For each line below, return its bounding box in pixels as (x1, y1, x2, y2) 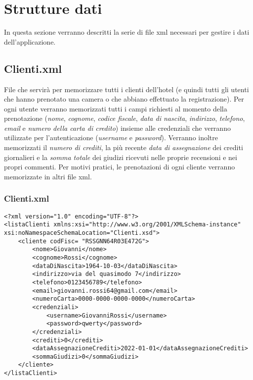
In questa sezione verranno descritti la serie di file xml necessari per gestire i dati (4, 27, 250, 37)
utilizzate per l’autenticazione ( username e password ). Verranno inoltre (4, 132, 218, 143)
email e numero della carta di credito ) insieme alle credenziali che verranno (4, 122, 231, 133)
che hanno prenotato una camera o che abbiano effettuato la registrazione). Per (4, 94, 244, 104)
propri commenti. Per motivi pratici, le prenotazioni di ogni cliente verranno (4, 162, 235, 172)
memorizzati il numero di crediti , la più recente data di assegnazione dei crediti (4, 142, 243, 153)
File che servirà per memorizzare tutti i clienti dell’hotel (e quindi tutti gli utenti (4, 84, 249, 94)
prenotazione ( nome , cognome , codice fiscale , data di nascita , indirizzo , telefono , (4, 113, 245, 123)
